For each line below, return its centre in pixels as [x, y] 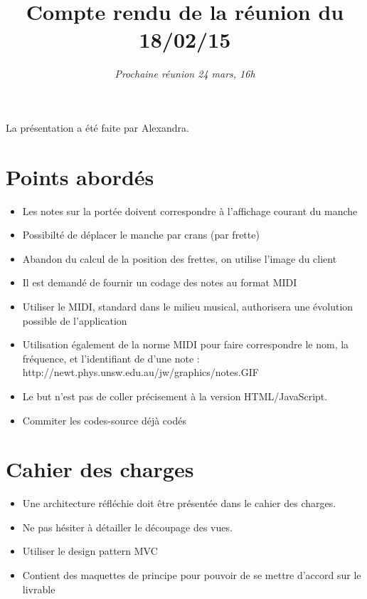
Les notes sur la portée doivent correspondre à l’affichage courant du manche [190, 210]
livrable [39, 589]
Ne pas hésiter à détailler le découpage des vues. [127, 527]
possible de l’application [75, 320]
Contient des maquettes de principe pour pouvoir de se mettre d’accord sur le [192, 575]
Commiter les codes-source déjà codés [104, 420]
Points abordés [80, 176]
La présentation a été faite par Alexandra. [97, 127]
